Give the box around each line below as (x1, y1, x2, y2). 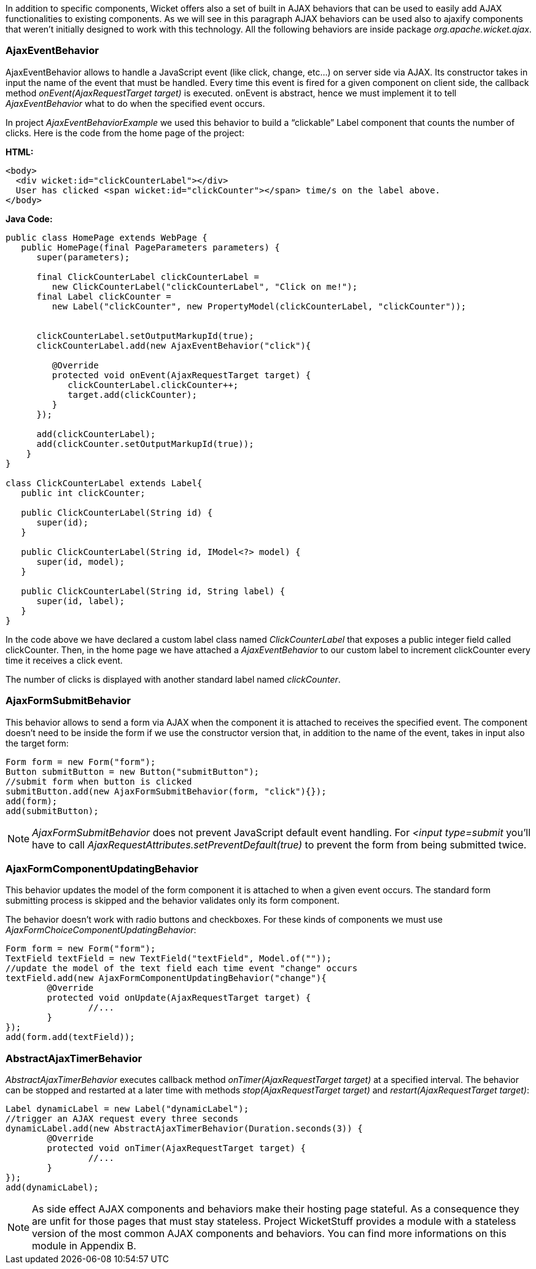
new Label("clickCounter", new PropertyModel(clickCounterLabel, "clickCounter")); (52, 301, 467, 311)
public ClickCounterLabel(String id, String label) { (21, 586, 285, 596)
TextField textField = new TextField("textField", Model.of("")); (6, 953, 332, 964)
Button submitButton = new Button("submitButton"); (6, 766, 260, 777)
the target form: (6, 737, 69, 748)
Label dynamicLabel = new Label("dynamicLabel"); (6, 1104, 249, 1114)
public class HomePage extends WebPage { (6, 232, 208, 243)
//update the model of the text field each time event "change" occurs (6, 963, 358, 974)
